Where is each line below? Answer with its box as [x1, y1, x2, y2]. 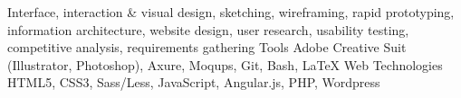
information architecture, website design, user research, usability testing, [7, 20, 409, 39]
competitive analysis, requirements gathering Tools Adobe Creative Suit [7, 38, 407, 57]
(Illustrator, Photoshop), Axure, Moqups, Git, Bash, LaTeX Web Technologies [7, 55, 443, 74]
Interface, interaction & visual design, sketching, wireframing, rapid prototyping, [7, 3, 455, 21]
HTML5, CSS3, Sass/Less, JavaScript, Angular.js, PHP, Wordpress [7, 73, 380, 92]
